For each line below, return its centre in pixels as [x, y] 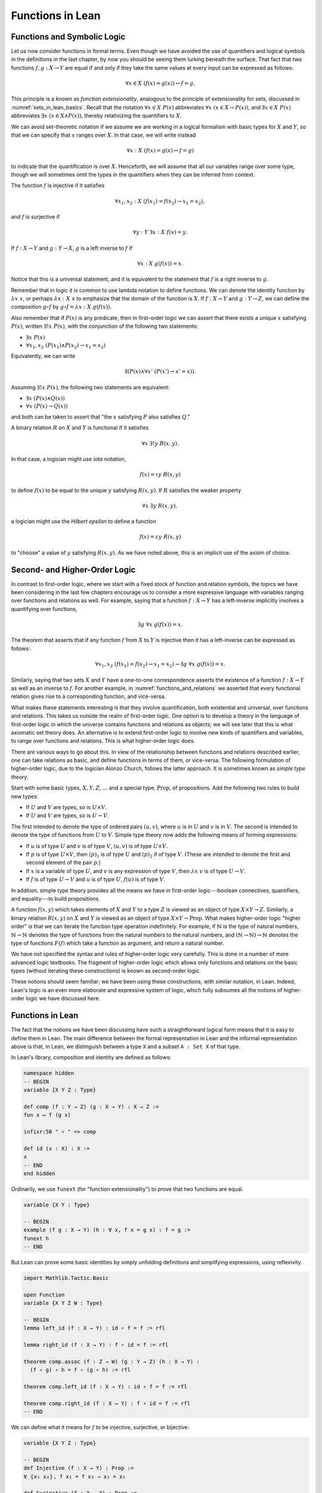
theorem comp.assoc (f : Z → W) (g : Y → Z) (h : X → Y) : [112, 1361]
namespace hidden [49, 1073]
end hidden [39, 1173]
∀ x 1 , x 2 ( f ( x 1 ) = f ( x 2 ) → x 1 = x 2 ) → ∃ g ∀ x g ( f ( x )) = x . [160, 665]
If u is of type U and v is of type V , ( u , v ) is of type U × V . [97, 846]
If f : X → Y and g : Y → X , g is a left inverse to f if [72, 248]
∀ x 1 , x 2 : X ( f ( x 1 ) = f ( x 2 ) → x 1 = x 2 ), [160, 202]
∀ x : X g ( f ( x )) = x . [160, 263]
